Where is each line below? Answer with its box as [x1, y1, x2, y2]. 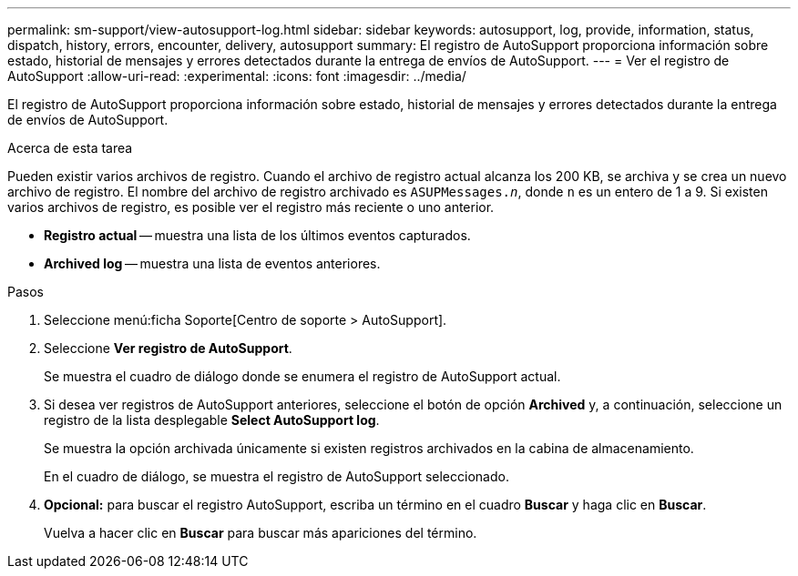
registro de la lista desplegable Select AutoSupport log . [44, 412, 380, 428]
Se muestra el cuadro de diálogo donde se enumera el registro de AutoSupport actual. [44, 369, 561, 384]
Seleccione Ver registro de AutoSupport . [44, 340, 292, 356]
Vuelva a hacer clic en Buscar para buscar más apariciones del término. [44, 525, 477, 541]
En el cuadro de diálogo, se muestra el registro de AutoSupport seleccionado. [44, 469, 509, 484]
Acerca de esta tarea [7, 140, 133, 156]
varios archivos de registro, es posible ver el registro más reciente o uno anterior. [7, 199, 495, 215]
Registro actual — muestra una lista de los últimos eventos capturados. [44, 227, 471, 243]
